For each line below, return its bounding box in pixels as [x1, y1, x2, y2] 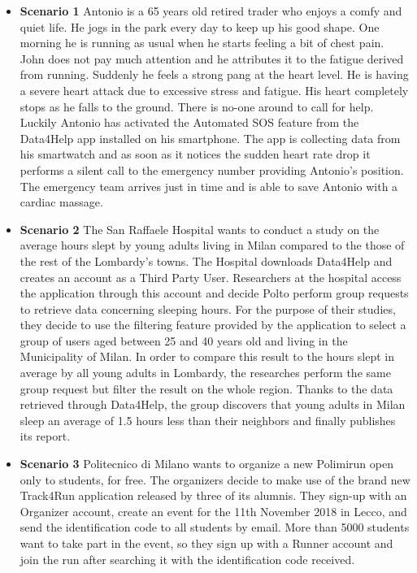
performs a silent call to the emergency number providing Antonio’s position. [20, 161, 404, 178]
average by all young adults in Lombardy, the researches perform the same [20, 364, 391, 381]
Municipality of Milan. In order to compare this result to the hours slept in [20, 348, 395, 365]
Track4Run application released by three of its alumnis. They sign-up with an [20, 487, 407, 504]
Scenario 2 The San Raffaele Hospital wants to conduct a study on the [20, 220, 380, 237]
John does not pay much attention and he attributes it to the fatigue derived [20, 50, 404, 67]
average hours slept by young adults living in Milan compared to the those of [20, 237, 405, 254]
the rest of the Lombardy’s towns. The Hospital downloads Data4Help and [20, 252, 393, 269]
